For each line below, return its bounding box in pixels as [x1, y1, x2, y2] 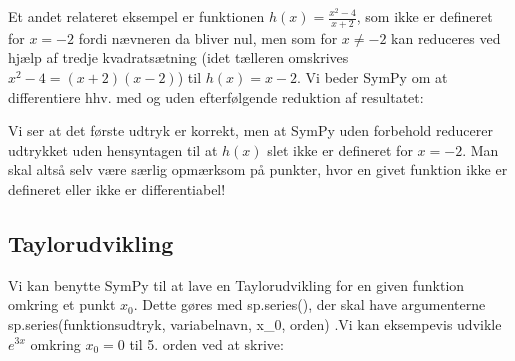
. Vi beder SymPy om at [297, 67, 448, 88]
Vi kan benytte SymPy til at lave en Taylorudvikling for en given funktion [8, 274, 465, 295]
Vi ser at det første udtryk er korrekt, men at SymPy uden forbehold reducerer [8, 120, 493, 141]
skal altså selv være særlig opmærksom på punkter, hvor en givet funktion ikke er [8, 159, 508, 180]
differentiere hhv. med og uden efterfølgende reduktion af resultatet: [8, 86, 424, 107]
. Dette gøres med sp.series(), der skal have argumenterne [133, 294, 486, 315]
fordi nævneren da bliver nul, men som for [78, 27, 338, 48]
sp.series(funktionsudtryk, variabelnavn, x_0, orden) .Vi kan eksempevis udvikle [8, 313, 502, 334]
